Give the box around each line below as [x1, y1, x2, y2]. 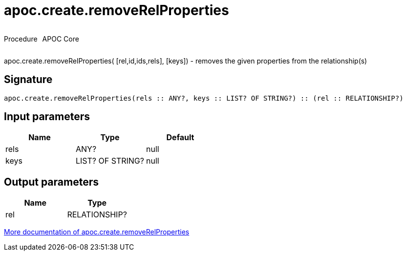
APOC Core [42, 34, 79, 43]
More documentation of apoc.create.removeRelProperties [4, 228, 190, 236]
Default [166, 132, 194, 143]
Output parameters [4, 175, 99, 188]
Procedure [4, 34, 38, 43]
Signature [4, 73, 53, 86]
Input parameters [4, 110, 90, 123]
